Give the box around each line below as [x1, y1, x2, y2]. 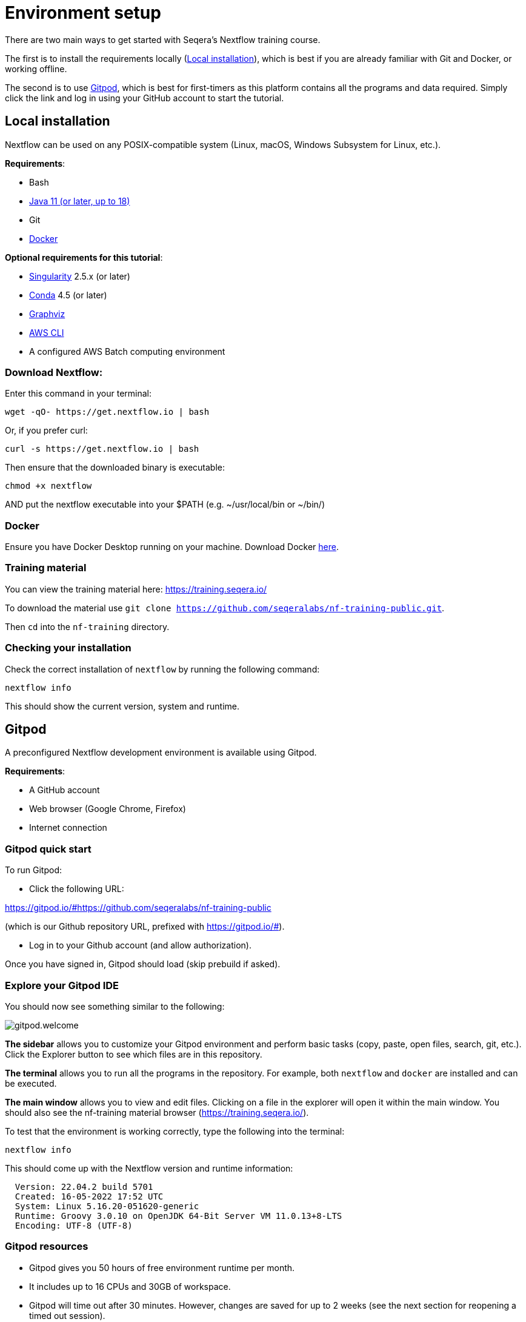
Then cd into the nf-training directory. [5, 621, 170, 632]
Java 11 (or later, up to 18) [29, 195, 130, 206]
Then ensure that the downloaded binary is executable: [5, 462, 225, 473]
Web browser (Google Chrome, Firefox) [29, 804, 186, 814]
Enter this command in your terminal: [5, 388, 152, 399]
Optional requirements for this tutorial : [5, 252, 163, 263]
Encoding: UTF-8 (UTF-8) [15, 1220, 133, 1230]
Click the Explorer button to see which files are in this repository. [5, 1049, 262, 1059]
